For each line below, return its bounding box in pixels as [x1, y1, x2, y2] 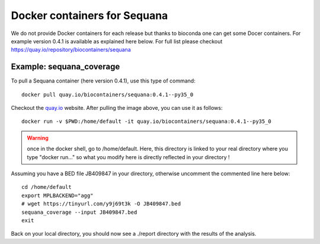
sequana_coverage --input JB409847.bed [21, 208, 137, 216]
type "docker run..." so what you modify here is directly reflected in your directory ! [27, 153, 231, 160]
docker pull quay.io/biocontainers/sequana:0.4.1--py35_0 [21, 91, 194, 98]
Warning [27, 134, 49, 141]
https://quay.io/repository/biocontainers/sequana [11, 46, 131, 53]
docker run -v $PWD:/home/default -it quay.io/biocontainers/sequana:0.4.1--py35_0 [21, 118, 272, 125]
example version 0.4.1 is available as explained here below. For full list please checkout [11, 37, 223, 45]
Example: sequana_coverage [11, 62, 120, 72]
